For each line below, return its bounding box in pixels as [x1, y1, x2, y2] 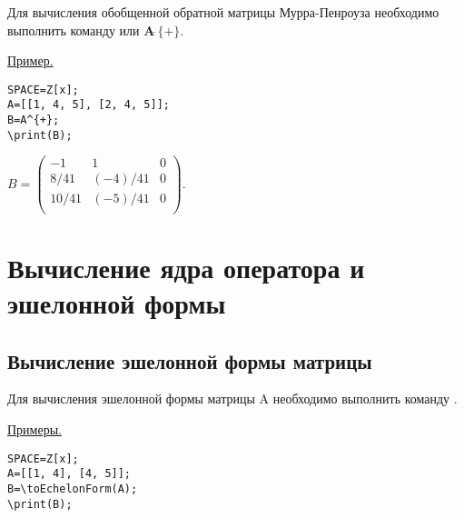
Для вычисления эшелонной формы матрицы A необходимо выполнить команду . [7, 389, 458, 408]
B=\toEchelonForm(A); [7, 482, 138, 495]
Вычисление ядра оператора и [7, 248, 365, 285]
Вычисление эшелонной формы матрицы [7, 346, 372, 374]
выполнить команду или [7, 20, 140, 39]
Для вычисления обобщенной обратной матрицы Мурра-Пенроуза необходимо [7, 3, 439, 21]
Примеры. [7, 419, 62, 438]
